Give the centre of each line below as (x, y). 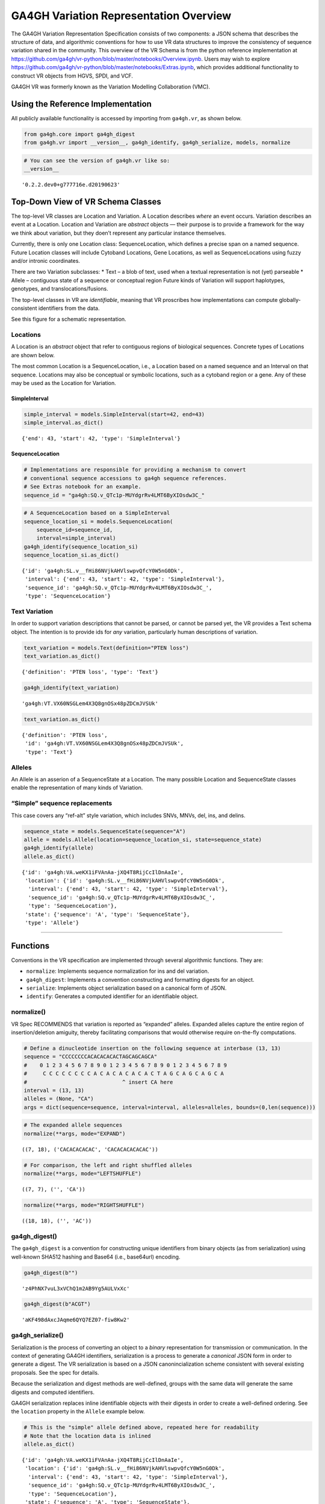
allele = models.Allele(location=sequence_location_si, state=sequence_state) (143, 840)
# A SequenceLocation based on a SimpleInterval (97, 513)
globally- (290, 300)
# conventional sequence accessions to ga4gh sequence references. (125, 478)
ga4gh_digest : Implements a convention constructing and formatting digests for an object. (140, 979)
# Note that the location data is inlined (87, 1436)
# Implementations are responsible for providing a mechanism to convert (135, 470)
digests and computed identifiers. (53, 1392)
